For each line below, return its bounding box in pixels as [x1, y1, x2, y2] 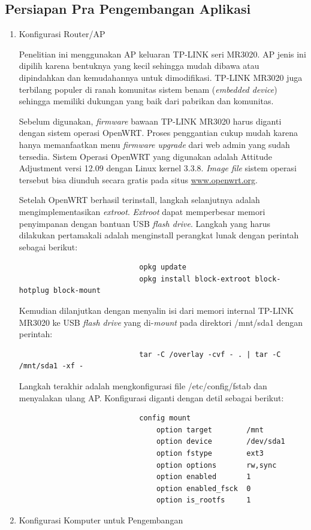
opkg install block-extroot [139, 274, 251, 283]
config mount [139, 414, 191, 423]
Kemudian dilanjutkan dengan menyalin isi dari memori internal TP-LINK [19, 304, 294, 317]
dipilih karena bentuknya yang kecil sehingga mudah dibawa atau [19, 59, 259, 72]
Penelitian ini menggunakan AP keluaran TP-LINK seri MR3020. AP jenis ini [19, 47, 306, 60]
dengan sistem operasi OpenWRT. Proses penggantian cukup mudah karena [19, 126, 298, 139]
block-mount [53, 286, 101, 295]
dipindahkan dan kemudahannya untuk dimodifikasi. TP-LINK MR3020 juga [19, 71, 303, 83]
